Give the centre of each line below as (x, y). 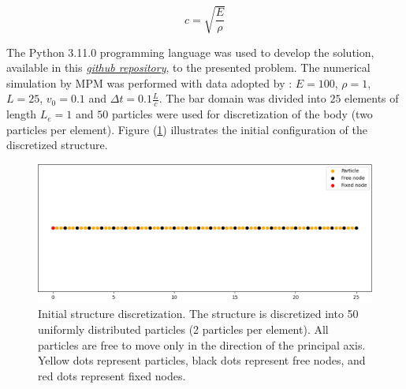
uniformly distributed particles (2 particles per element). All (183, 329)
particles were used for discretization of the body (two (242, 114)
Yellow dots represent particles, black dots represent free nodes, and (202, 360)
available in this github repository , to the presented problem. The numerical (188, 67)
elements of (372, 98)
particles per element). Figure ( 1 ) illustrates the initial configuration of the (187, 129)
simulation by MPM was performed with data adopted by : (149, 82)
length (22, 114)
